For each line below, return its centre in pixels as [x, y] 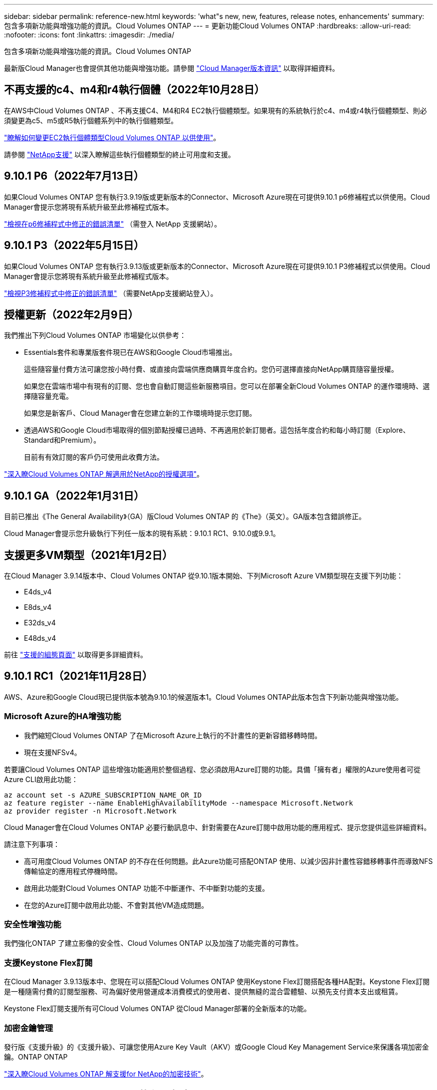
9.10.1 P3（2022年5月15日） [74, 246]
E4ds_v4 [38, 592]
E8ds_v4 [38, 607]
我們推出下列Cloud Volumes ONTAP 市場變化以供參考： [95, 335]
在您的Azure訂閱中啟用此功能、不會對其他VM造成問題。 [116, 905]
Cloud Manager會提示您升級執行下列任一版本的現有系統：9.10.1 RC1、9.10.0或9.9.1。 [142, 534]
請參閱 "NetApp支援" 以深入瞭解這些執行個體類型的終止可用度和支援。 [120, 154]
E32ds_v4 [40, 623]
